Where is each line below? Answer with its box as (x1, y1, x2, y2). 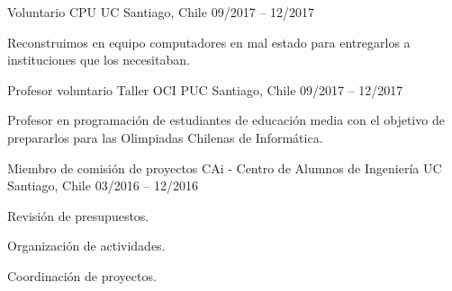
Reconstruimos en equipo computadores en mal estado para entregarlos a (7, 32, 411, 51)
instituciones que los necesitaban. (7, 50, 190, 69)
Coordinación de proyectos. (7, 266, 157, 285)
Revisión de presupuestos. (7, 206, 149, 225)
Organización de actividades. (7, 236, 166, 255)
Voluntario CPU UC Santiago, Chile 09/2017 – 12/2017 (7, 3, 314, 21)
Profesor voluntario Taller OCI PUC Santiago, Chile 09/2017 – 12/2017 (7, 80, 403, 99)
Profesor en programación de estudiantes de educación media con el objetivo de (7, 110, 445, 129)
